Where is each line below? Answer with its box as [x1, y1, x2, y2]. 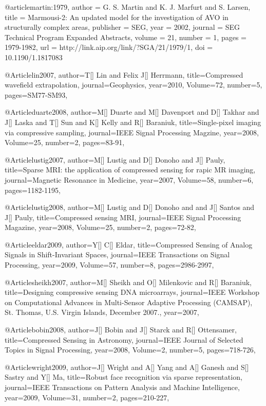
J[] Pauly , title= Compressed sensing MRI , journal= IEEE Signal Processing [5, 211, 241, 222]
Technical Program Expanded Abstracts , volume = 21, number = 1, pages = [5, 31, 246, 42]
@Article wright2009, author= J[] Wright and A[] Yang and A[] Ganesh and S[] [5, 361, 249, 372]
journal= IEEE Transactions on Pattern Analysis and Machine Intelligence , [5, 382, 240, 392]
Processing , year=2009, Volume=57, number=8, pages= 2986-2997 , [5, 259, 214, 270]
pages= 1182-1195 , [5, 184, 61, 195]
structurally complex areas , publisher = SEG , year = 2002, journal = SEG [5, 22, 240, 32]
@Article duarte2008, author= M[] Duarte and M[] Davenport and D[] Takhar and [5, 107, 259, 117]
